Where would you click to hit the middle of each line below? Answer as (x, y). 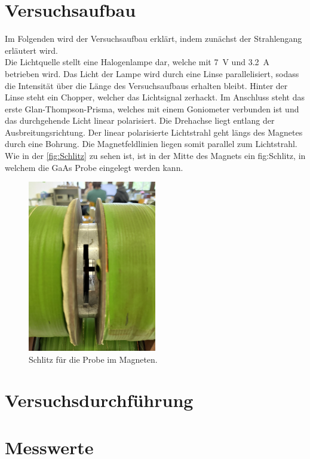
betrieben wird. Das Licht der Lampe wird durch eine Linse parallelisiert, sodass (152, 73)
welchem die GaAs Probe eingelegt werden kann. (94, 167)
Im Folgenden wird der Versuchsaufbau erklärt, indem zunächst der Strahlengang (154, 39)
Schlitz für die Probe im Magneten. (93, 359)
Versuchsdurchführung (99, 400)
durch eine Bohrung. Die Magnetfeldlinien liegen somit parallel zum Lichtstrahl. (151, 144)
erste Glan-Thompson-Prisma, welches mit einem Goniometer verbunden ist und (152, 108)
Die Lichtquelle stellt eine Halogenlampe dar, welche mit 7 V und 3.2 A (137, 62)
